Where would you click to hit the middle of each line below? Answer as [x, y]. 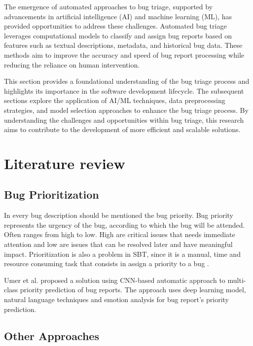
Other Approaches [52, 335]
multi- [237, 280]
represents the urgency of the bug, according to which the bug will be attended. [125, 225]
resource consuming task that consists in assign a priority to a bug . [107, 263]
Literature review [65, 163]
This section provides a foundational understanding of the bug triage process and [127, 81]
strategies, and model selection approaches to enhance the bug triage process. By [126, 110]
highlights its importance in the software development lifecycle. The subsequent [124, 90]
